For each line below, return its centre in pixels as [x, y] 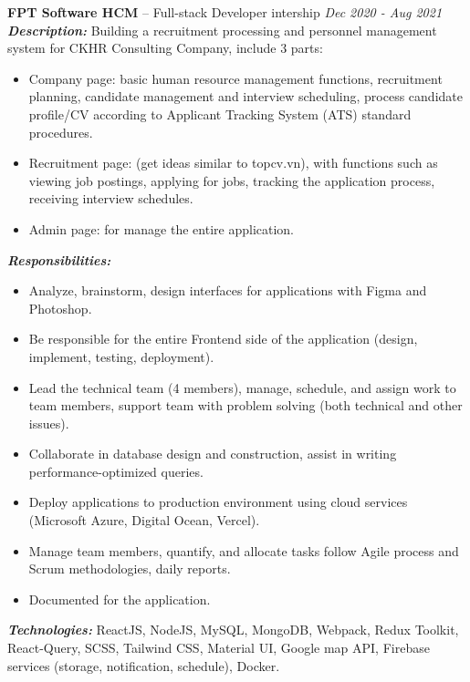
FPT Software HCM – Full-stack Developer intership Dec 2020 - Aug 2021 [225, 12]
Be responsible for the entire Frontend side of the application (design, [223, 339]
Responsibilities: [59, 259]
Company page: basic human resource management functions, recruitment [235, 78]
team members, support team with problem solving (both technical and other [245, 405]
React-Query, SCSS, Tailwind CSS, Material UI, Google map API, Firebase [219, 648]
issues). [49, 423]
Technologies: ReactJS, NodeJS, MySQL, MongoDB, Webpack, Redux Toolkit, [233, 630]
